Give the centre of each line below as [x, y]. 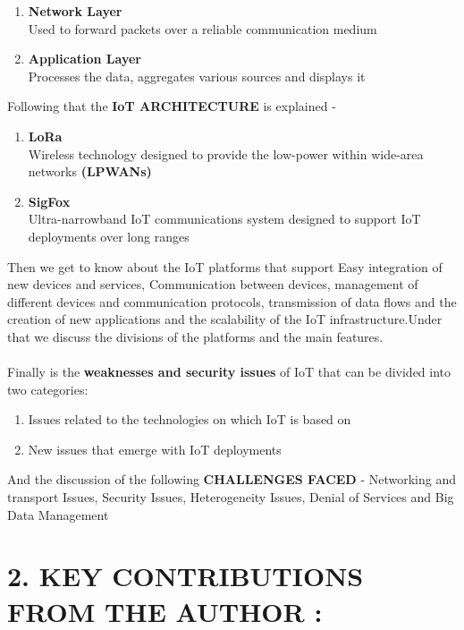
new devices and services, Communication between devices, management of [213, 284]
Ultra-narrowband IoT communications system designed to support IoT [224, 219]
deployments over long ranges [109, 236]
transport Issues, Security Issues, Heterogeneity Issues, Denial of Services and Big [231, 497]
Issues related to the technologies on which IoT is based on [190, 419]
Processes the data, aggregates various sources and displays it [197, 76]
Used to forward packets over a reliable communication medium [202, 28]
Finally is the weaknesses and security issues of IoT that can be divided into [229, 372]
